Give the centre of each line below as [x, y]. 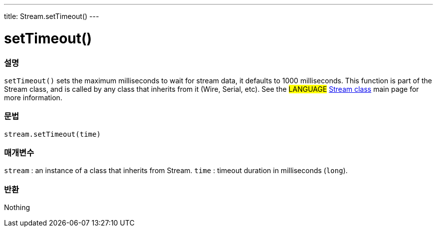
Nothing [17, 208]
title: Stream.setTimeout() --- [52, 16]
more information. [33, 97]
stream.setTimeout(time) [52, 134]
